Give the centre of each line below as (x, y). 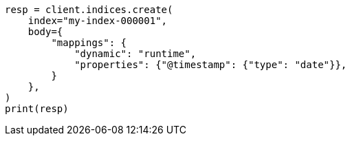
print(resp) (37, 109)
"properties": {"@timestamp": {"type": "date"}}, (211, 65)
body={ (45, 32)
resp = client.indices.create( (89, 10)
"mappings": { (89, 43)
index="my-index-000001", (98, 21)
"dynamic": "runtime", (135, 54)
